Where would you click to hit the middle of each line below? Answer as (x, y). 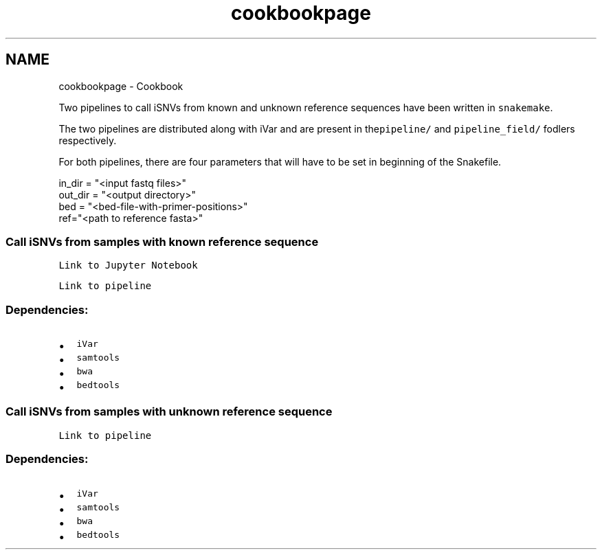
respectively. (88, 140)
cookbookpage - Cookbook (121, 86)
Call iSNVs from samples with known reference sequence (162, 241)
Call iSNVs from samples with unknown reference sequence (169, 412)
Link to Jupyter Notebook (128, 265)
